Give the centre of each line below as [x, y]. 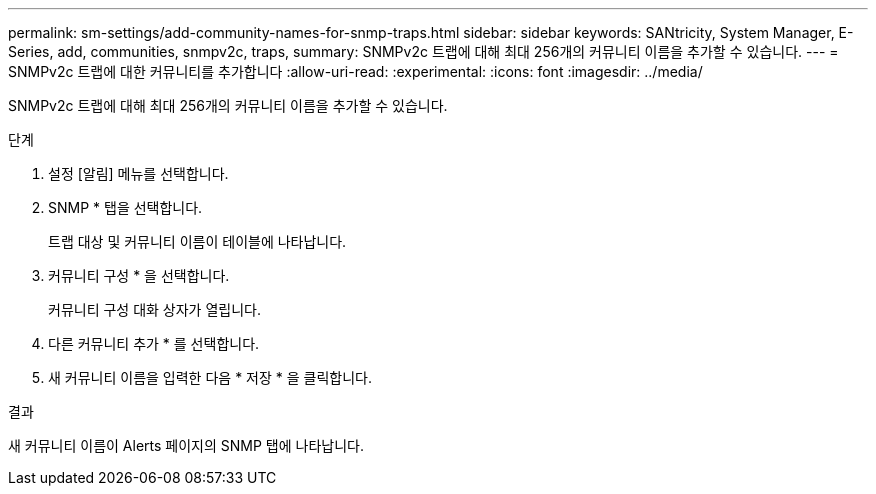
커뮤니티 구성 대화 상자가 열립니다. [154, 309]
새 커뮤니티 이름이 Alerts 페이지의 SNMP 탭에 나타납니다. [186, 445]
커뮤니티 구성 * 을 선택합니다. [139, 275]
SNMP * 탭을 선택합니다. [125, 207]
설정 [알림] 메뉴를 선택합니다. [138, 173]
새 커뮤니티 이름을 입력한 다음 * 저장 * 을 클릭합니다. [210, 377]
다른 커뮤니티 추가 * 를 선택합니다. [154, 343]
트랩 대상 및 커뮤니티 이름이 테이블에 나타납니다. [197, 241]
